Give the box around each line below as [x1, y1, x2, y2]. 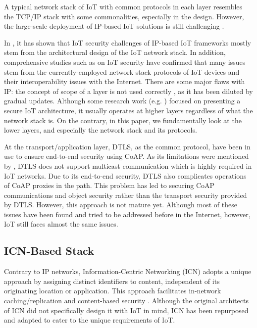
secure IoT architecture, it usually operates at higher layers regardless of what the [4, 105, 253, 115]
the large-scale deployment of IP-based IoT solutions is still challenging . [4, 21, 224, 31]
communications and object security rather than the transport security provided [4, 189, 247, 200]
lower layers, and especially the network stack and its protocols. [4, 125, 197, 135]
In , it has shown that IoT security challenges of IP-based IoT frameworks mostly [4, 37, 251, 47]
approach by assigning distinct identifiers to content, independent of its [4, 276, 220, 286]
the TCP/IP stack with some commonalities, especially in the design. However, [4, 11, 244, 21]
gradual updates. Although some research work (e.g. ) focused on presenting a [4, 95, 241, 106]
